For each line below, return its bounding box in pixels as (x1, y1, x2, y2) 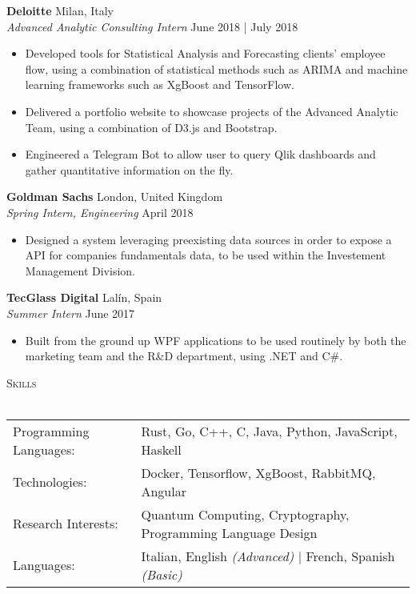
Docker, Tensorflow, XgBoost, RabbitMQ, (141, 463, 376, 482)
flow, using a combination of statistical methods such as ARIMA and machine (25, 60, 408, 77)
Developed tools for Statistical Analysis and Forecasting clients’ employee (25, 45, 386, 62)
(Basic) (141, 564, 182, 584)
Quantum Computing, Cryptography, (141, 504, 350, 524)
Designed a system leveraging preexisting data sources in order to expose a (25, 231, 392, 247)
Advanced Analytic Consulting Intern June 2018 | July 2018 (6, 18, 298, 34)
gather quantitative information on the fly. (25, 161, 234, 178)
